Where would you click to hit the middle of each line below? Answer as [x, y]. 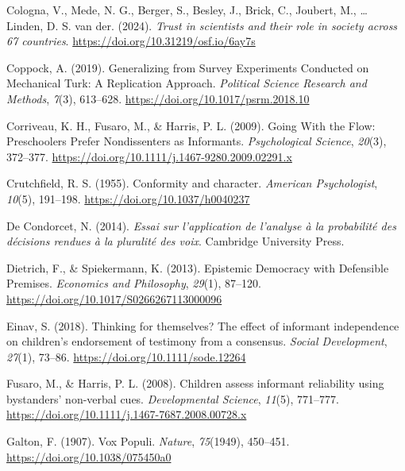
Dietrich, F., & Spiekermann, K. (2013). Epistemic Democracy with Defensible [198, 267]
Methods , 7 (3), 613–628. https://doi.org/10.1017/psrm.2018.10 [158, 98]
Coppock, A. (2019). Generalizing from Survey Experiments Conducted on [188, 67]
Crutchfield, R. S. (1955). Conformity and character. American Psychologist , [192, 183]
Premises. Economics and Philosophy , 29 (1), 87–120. [134, 283]
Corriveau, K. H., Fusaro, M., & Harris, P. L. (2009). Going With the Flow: [191, 125]
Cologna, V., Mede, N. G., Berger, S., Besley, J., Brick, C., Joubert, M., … [187, 10]
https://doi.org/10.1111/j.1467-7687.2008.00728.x [127, 414]
